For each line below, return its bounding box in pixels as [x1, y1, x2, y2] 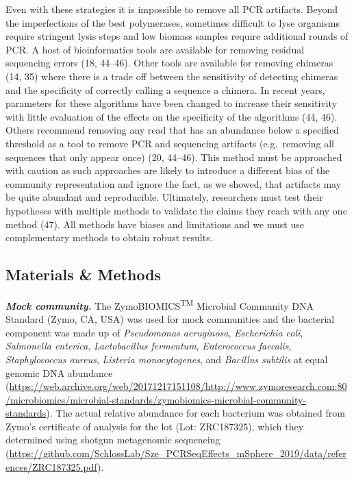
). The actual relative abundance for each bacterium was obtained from [46, 406, 345, 420]
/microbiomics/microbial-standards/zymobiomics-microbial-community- [5, 392, 307, 406]
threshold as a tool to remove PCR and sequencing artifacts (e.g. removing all [5, 136, 334, 150]
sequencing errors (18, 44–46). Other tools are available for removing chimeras [5, 56, 333, 70]
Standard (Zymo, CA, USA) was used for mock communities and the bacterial [5, 312, 335, 326]
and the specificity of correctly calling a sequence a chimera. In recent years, [5, 82, 325, 97]
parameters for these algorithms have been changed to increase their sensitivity [5, 96, 338, 110]
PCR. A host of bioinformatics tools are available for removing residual [5, 42, 305, 56]
